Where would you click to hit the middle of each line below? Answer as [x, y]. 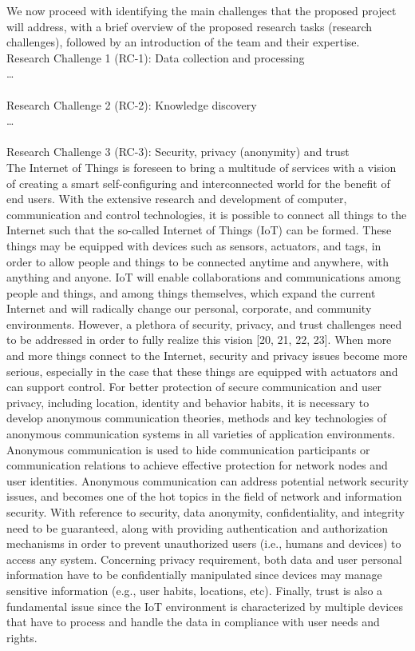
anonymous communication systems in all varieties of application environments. [201, 434]
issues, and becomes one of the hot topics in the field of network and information [204, 496]
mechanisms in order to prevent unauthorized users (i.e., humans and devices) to [204, 543]
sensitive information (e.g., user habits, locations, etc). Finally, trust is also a [195, 590]
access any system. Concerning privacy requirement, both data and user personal [204, 559]
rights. [22, 637]
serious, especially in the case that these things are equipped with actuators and [202, 371]
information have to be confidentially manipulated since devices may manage [194, 575]
